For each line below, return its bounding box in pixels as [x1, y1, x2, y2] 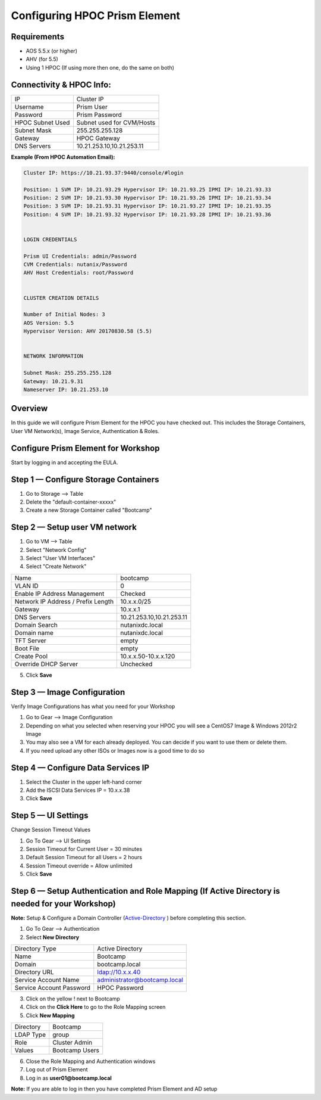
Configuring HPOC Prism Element [11, 9, 181, 22]
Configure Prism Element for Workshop [11, 443, 160, 453]
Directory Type [14, 944, 56, 953]
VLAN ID [14, 582, 39, 590]
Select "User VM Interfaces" [26, 555, 96, 562]
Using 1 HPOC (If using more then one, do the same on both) [26, 64, 175, 71]
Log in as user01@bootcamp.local [26, 1074, 112, 1082]
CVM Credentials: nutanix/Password [23, 261, 127, 268]
